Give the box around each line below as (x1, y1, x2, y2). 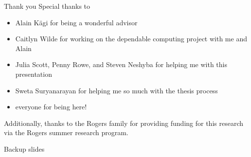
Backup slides (4, 143, 45, 154)
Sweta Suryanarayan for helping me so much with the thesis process (15, 85, 218, 95)
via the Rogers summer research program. (4, 127, 128, 138)
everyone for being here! (15, 102, 87, 112)
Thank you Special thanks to (4, 1, 90, 11)
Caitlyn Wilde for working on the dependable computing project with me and (15, 34, 247, 44)
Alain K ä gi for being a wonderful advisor (15, 17, 138, 27)
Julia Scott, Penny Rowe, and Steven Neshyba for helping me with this (15, 59, 227, 70)
